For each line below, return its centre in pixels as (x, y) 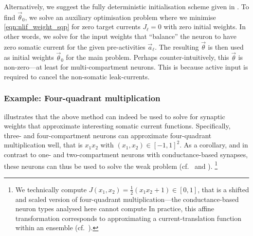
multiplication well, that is (43, 145)
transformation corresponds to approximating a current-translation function (128, 218)
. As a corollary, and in (214, 145)
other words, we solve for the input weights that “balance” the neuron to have (120, 36)
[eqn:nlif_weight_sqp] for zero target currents (72, 27)
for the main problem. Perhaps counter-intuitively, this (147, 57)
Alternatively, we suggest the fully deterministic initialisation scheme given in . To (126, 6)
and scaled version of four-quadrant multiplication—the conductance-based (127, 199)
